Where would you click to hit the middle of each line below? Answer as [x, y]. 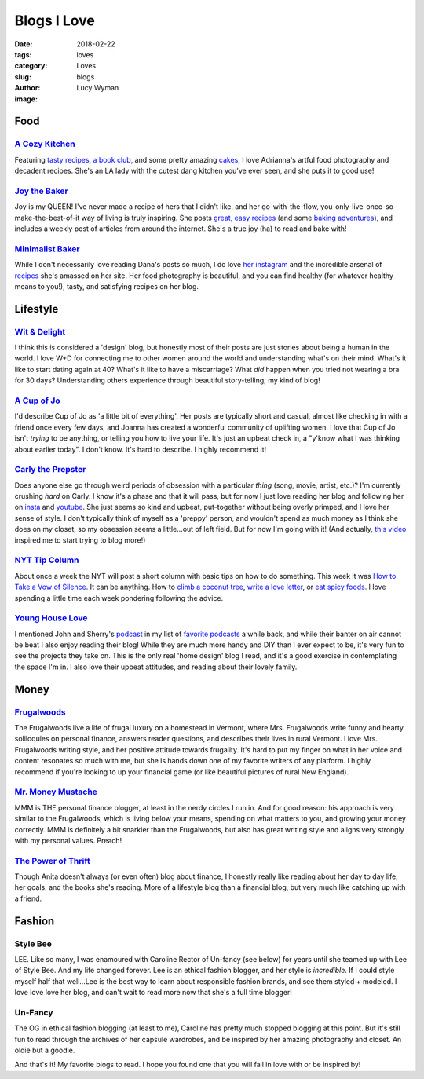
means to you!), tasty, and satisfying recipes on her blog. [107, 286]
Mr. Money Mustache [56, 792]
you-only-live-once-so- [358, 207]
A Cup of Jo [37, 401]
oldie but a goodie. [45, 1050]
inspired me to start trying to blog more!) [80, 540]
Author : [27, 88]
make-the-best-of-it [47, 218]
